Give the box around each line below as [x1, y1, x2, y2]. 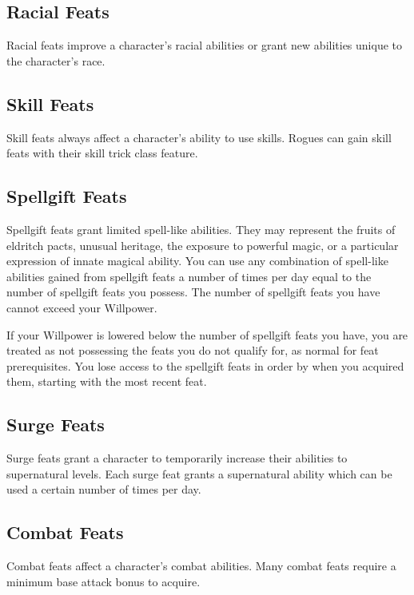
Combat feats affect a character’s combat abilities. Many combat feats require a [6, 557, 396, 574]
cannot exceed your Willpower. [6, 299, 157, 315]
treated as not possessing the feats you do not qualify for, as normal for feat [6, 342, 379, 359]
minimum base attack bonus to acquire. [6, 573, 201, 589]
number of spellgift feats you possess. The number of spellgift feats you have [6, 284, 380, 300]
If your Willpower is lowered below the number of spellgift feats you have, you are [6, 326, 408, 343]
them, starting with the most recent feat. [6, 373, 207, 390]
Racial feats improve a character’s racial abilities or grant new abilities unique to [6, 37, 402, 54]
